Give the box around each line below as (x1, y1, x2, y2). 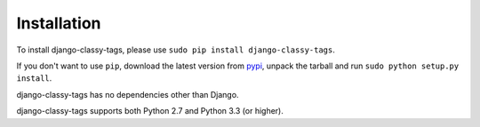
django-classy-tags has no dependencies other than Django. (16, 89, 239, 99)
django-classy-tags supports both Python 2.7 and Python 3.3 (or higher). (16, 106, 284, 116)
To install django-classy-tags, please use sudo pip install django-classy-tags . (16, 44, 335, 55)
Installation (16, 13, 101, 33)
